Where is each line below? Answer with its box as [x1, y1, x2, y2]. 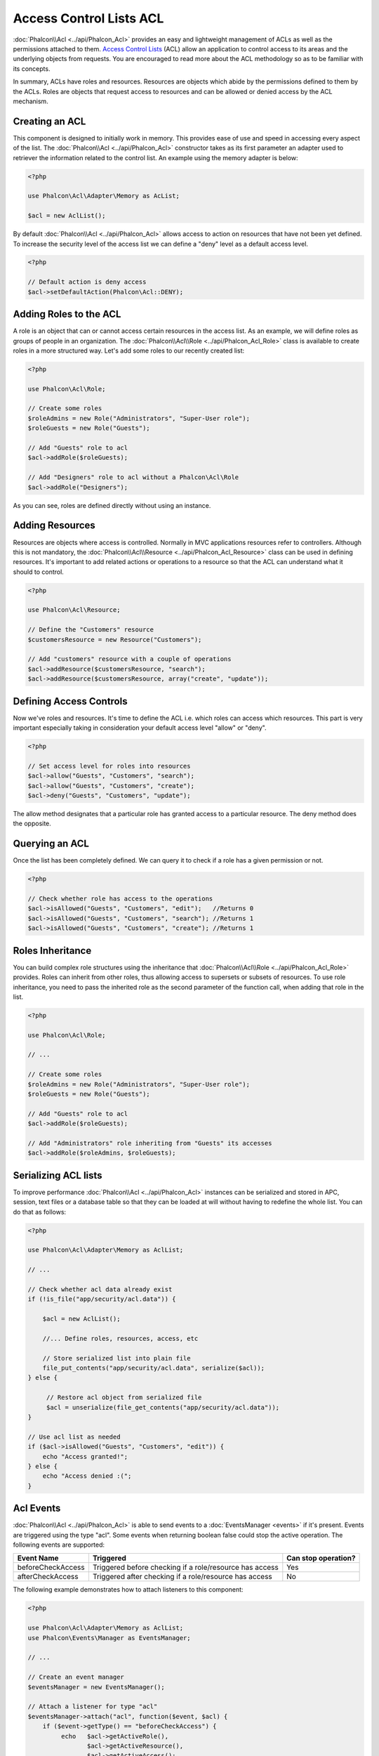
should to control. [13, 568, 65, 576]
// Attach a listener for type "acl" [27, 1703, 158, 1710]
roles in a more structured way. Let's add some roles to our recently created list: [13, 346, 245, 355]
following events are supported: [13, 1540, 105, 1549]
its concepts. [13, 64, 51, 73]
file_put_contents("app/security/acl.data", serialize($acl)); [42, 1364, 265, 1372]
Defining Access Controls [13, 695, 128, 707]
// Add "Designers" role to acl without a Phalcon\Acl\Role [27, 473, 239, 481]
